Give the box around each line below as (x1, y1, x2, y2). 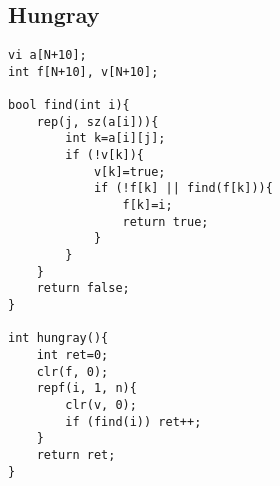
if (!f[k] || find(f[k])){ (93, 181, 273, 196)
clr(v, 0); (65, 397, 137, 412)
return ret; (36, 447, 116, 462)
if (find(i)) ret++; (65, 414, 202, 429)
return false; (36, 281, 130, 296)
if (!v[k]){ (65, 148, 145, 163)
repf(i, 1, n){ (36, 381, 137, 396)
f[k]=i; (122, 198, 173, 213)
